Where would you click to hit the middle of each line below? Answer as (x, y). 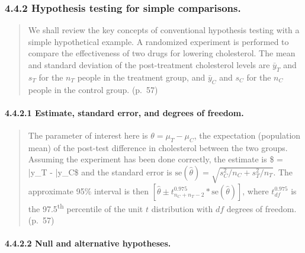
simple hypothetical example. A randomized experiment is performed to (158, 41)
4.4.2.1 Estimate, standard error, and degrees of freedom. (124, 112)
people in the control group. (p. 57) (93, 89)
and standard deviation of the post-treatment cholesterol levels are (149, 65)
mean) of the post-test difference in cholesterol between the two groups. (158, 147)
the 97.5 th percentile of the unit (86, 207)
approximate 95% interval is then (88, 190)
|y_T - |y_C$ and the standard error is (100, 172)
